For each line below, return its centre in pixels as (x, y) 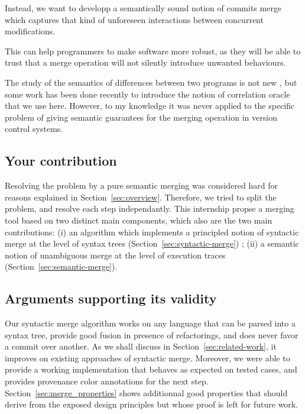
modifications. (30, 31)
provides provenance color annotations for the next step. (107, 381)
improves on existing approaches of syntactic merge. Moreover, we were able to (147, 358)
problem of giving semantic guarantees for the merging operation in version (141, 117)
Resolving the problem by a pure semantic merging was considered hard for (141, 185)
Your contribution (61, 161)
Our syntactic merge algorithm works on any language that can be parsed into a (150, 323)
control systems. (34, 129)
